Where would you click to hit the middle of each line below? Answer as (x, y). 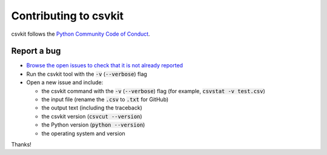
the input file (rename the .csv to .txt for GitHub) (105, 99)
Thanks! (21, 144)
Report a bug (36, 51)
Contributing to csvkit (68, 16)
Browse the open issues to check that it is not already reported (105, 65)
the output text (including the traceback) (92, 108)
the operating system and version (83, 133)
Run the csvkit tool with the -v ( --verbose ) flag (87, 74)
